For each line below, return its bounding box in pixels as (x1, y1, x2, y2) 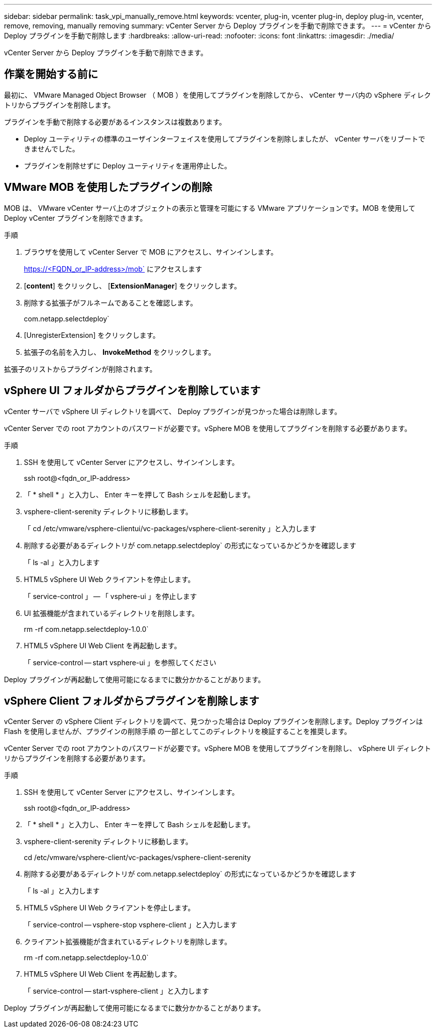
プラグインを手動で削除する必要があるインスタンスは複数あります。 (4, 117, 226, 126)
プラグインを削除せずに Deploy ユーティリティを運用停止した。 (24, 161, 231, 170)
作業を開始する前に (4, 68, 98, 81)
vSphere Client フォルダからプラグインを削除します (4, 694, 259, 707)
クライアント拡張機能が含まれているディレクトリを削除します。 (24, 937, 231, 946)
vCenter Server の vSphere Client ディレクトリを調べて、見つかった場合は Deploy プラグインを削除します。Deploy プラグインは (4, 717, 423, 726)
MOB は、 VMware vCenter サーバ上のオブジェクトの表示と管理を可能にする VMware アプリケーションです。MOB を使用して (4, 203, 416, 212)
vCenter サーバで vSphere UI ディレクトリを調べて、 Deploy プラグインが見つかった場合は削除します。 (4, 407, 341, 416)
